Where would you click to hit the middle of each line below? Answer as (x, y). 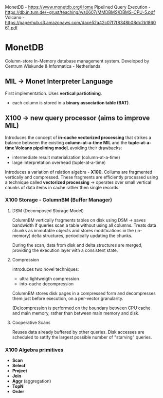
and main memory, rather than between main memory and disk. (76, 313)
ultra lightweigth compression (49, 279)
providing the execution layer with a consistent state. (65, 250)
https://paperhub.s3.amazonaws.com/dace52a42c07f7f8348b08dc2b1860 (81, 22)
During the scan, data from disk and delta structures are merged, (77, 245)
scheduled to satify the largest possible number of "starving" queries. (82, 337)
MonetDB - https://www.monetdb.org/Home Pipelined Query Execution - (78, 7)
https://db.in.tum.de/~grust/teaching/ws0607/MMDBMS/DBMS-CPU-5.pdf (80, 12)
